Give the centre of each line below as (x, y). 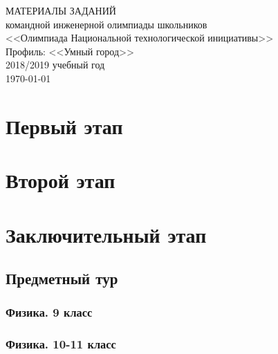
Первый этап (64, 125)
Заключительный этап (106, 234)
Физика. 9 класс (49, 312)
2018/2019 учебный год (55, 65)
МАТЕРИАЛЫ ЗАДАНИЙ (61, 10)
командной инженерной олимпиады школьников (106, 24)
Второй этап (61, 180)
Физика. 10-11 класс (61, 344)
